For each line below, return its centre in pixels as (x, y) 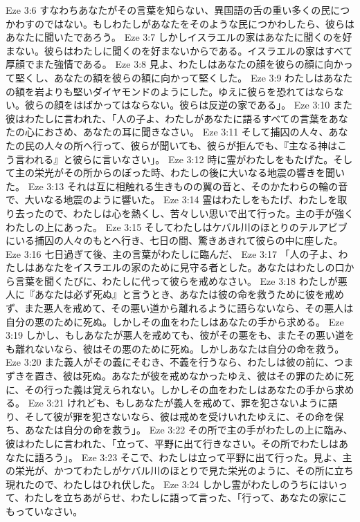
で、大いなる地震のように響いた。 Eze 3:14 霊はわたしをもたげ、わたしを (172, 199)
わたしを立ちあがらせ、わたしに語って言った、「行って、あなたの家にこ (186, 497)
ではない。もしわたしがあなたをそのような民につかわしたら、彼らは (199, 23)
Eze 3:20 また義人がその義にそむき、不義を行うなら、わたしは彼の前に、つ (175, 362)
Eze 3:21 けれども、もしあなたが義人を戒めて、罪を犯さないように (178, 403)
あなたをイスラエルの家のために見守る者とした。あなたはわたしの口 (189, 267)
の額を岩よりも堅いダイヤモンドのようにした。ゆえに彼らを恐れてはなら (170, 91)
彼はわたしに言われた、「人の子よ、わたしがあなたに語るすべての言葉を (167, 118)
